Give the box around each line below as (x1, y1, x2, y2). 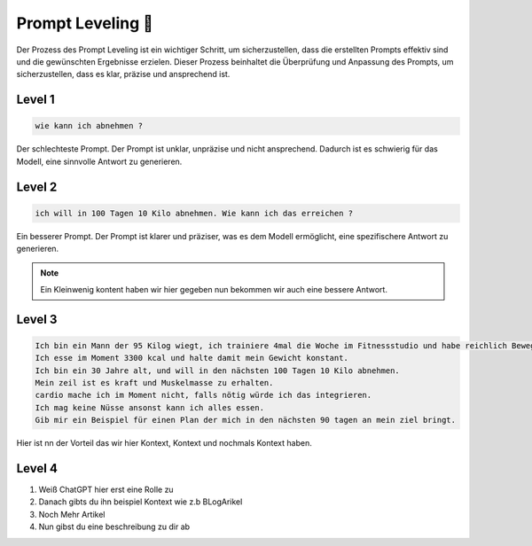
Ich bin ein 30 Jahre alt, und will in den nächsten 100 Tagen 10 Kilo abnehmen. (35, 365, 401, 376)
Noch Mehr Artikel (38, 509, 106, 519)
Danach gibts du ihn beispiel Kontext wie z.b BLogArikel (38, 496, 243, 507)
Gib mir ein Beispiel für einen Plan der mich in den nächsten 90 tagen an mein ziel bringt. (35, 415, 457, 425)
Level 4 (16, 461, 58, 476)
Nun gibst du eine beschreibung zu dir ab (38, 521, 191, 532)
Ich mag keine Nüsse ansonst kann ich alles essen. (35, 402, 265, 412)
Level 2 (16, 179, 58, 194)
